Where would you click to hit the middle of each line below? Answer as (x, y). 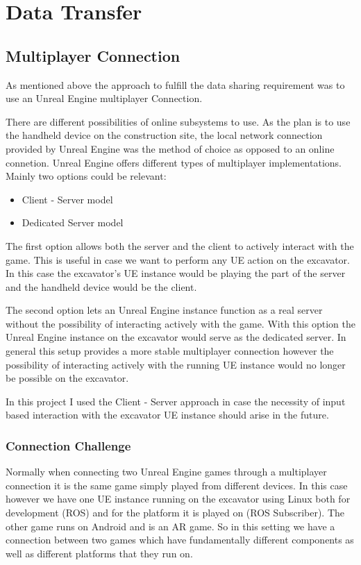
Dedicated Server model (73, 222)
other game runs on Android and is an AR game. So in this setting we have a (170, 526)
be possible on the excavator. (67, 378)
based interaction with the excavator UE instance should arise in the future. (167, 415)
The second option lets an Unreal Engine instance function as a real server (164, 310)
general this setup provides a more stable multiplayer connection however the (170, 351)
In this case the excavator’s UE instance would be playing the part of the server (176, 273)
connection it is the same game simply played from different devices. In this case (177, 485)
